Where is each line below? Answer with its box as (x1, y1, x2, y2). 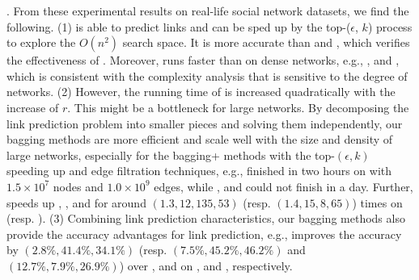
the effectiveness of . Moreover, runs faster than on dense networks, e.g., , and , (6, 52, 400, 69)
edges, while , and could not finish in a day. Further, (154, 178, 413, 194)
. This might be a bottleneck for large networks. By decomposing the (67, 98, 409, 115)
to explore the (6, 34, 76, 51)
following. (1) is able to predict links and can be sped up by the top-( (6, 18, 351, 35)
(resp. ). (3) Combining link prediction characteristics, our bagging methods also (6, 210, 405, 227)
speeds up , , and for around (6, 194, 146, 211)
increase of (6, 98, 59, 115)
